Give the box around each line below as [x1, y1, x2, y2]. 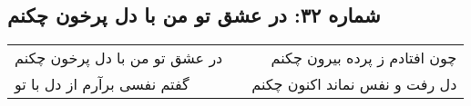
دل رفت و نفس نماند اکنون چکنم [251, 73, 457, 95]
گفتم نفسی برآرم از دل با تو [15, 73, 189, 95]
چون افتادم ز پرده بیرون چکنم [271, 47, 457, 69]
